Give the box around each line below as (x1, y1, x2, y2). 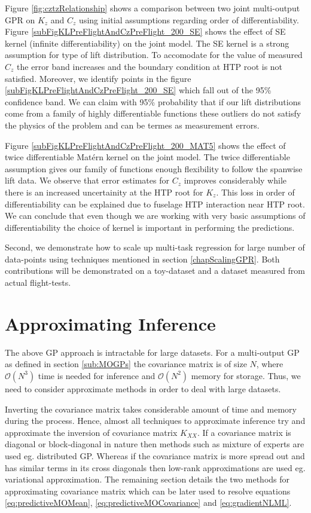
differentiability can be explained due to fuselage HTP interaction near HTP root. (5, 197, 305, 210)
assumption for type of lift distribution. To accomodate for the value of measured (5, 48, 303, 61)
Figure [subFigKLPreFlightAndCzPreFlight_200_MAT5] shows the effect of (5, 139, 286, 151)
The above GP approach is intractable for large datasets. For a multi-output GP (5, 346, 300, 358)
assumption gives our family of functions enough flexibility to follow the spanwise (5, 162, 303, 175)
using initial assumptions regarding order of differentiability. (79, 13, 299, 26)
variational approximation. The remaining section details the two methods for (5, 473, 290, 485)
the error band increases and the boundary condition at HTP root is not (17, 60, 283, 72)
